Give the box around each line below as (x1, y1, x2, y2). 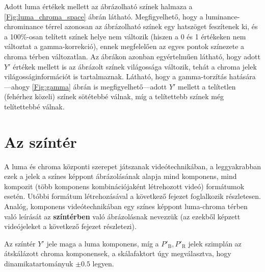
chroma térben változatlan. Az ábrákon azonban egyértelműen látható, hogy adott (4, 51, 261, 61)
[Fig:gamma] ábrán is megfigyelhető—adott (32, 81, 167, 92)
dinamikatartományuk (4, 258, 73, 268)
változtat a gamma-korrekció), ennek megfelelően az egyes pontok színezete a (4, 41, 245, 52)
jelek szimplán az (188, 238, 242, 248)
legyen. (92, 258, 114, 268)
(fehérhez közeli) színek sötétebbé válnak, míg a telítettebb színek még (4, 91, 224, 102)
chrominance (4, 21, 43, 32)
